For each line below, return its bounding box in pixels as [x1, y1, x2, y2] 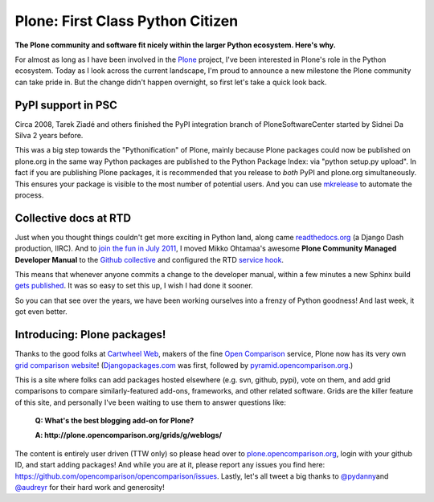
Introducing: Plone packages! [14, 328, 166, 341]
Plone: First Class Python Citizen [14, 12, 239, 30]
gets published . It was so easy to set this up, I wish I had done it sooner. [14, 281, 253, 291]
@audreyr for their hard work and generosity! [14, 483, 165, 492]
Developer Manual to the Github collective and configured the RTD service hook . [14, 255, 285, 264]
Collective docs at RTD [14, 211, 132, 225]
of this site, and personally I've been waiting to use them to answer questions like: [14, 398, 287, 407]
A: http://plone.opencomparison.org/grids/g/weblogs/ [35, 431, 223, 440]
